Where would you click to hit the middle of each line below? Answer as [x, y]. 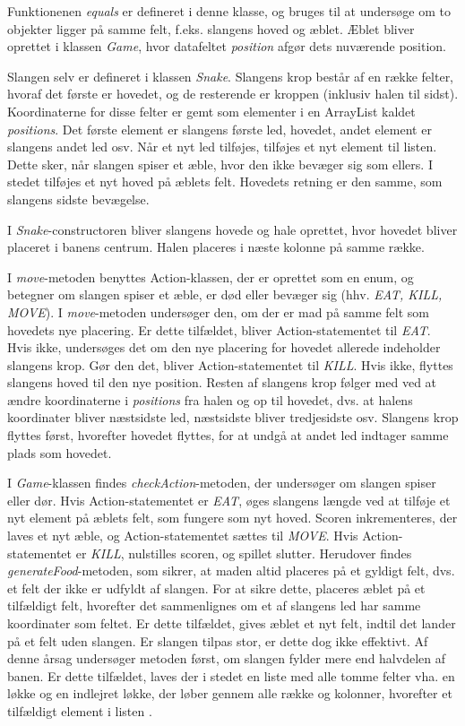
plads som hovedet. [60, 452]
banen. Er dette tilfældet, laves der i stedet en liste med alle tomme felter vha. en [231, 675]
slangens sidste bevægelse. [78, 199]
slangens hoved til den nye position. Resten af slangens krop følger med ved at [222, 382]
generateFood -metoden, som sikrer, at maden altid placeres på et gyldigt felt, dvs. [231, 570]
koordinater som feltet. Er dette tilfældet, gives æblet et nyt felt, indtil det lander [232, 623]
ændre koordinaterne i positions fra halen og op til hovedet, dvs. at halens [210, 399]
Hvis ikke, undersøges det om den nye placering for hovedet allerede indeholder [224, 347]
